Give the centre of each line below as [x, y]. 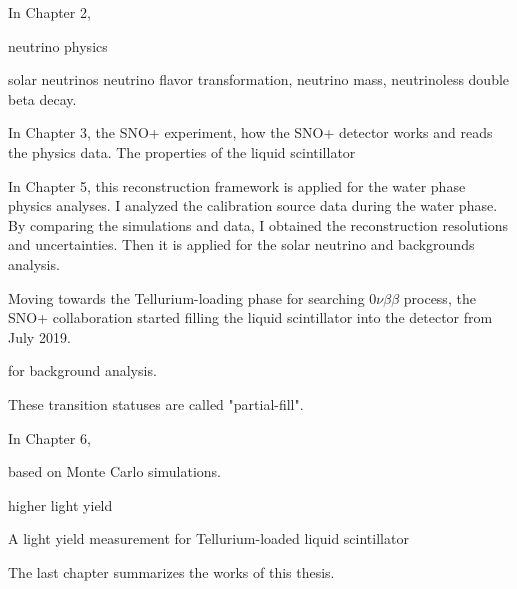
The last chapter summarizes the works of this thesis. [171, 571]
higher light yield [60, 504]
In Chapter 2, [49, 12]
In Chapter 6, [49, 437]
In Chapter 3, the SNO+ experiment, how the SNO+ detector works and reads [250, 132]
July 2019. [39, 336]
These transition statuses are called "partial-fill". [156, 403]
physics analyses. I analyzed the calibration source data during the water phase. [253, 205]
